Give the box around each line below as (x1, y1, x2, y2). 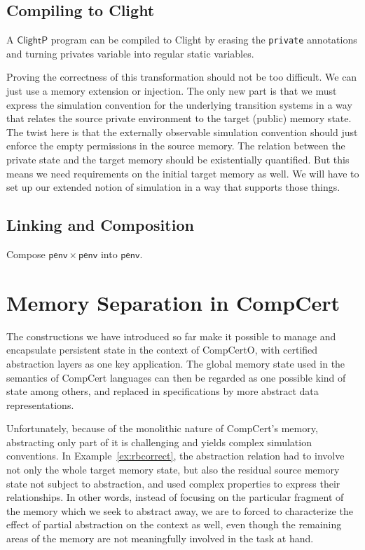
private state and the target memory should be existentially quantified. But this (6, 152, 350, 167)
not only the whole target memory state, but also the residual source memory (6, 462, 340, 477)
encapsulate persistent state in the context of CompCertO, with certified (6, 342, 318, 357)
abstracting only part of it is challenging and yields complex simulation (6, 434, 312, 449)
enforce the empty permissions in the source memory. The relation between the (6, 138, 345, 153)
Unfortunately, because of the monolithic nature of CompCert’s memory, (6, 421, 318, 436)
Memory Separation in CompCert (6, 288, 340, 316)
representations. (6, 397, 74, 412)
